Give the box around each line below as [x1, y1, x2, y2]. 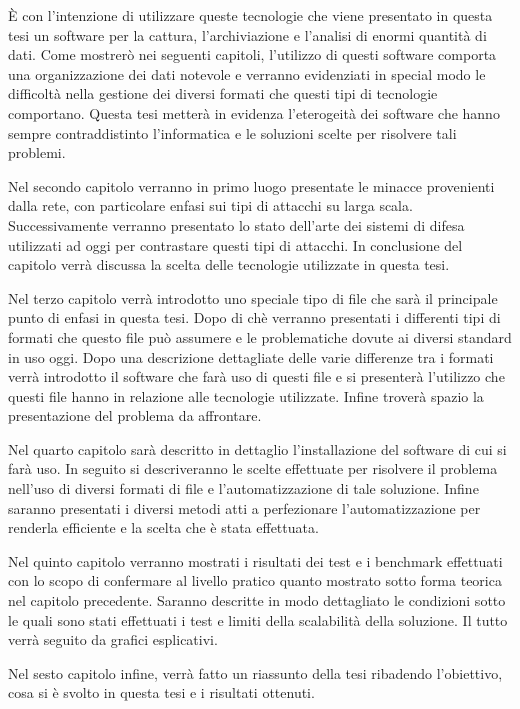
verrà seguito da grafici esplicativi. [8, 629, 218, 650]
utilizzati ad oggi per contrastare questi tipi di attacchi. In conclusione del [8, 234, 463, 255]
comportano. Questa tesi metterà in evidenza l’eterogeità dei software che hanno [8, 102, 500, 123]
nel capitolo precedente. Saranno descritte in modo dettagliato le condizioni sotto [8, 590, 506, 611]
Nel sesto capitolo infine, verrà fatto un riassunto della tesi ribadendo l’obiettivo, [8, 662, 503, 683]
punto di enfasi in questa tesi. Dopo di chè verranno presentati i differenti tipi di [8, 307, 501, 328]
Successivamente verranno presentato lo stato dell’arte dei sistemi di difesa [8, 214, 465, 235]
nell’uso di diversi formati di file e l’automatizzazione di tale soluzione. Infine [8, 478, 479, 499]
